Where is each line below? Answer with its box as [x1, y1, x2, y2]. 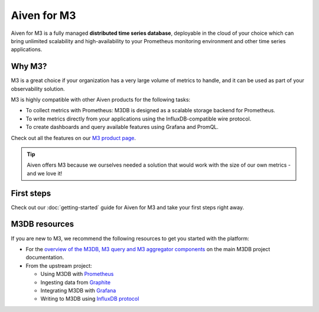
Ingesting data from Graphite [40, 278, 111, 286]
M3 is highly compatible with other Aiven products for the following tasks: [11, 96, 191, 103]
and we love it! [27, 170, 63, 177]
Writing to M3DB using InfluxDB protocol [40, 295, 139, 303]
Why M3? [11, 61, 47, 71]
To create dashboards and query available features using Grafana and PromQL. [25, 123, 219, 131]
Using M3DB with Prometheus [40, 271, 114, 278]
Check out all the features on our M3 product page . [11, 134, 136, 141]
